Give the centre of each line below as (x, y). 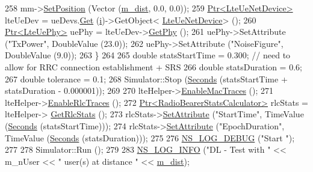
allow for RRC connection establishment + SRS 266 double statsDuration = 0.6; (153, 66)
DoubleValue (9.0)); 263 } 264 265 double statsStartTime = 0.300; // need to (148, 55)
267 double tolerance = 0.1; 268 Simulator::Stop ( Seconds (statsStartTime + (146, 78)
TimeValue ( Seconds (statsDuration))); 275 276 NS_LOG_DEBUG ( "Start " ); (150, 137)
